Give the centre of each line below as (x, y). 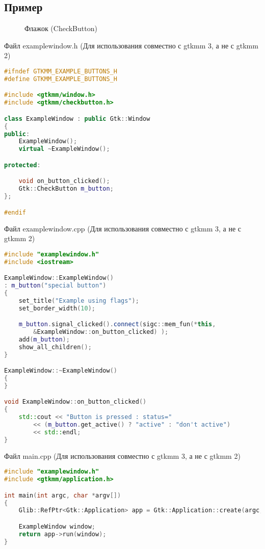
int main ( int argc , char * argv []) (63, 495)
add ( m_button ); (44, 339)
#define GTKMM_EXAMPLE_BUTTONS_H (61, 79)
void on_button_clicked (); (64, 181)
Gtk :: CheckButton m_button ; (66, 189)
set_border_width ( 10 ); (57, 308)
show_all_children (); (55, 347)
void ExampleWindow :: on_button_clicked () (75, 402)
